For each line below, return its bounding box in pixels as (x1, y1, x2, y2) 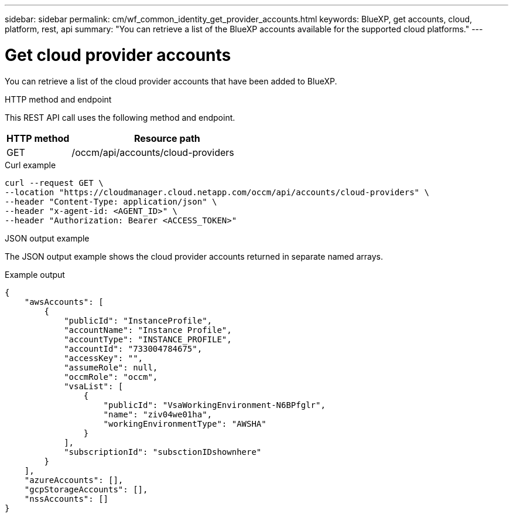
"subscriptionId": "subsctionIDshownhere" (64, 447, 262, 457)
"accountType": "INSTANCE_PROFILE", (64, 334, 232, 344)
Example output (5, 269, 65, 280)
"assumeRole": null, (64, 362, 158, 372)
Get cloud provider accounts (5, 45, 231, 65)
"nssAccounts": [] (24, 494, 109, 504)
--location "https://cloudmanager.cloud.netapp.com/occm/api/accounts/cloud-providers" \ (5, 187, 429, 197)
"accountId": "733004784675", (64, 343, 203, 353)
